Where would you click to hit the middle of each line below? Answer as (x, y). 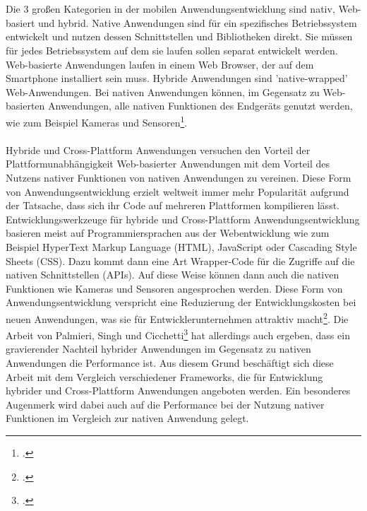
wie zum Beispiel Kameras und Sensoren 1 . (97, 121)
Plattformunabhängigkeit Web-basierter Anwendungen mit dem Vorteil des (168, 164)
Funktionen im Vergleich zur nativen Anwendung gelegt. (127, 418)
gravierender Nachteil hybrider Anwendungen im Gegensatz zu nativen (158, 349)
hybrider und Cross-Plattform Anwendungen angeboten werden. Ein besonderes (178, 390)
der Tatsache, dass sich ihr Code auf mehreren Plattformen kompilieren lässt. (173, 205)
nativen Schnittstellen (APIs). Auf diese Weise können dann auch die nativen (173, 275)
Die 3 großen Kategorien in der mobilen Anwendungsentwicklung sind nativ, (170, 9)
